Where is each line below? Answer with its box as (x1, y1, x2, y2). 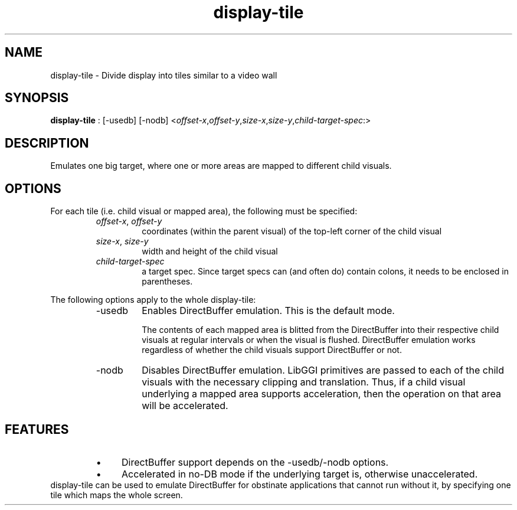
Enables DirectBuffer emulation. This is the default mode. (142, 305, 395, 317)
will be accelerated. (142, 400, 228, 412)
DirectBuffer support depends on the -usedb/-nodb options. (122, 456, 389, 468)
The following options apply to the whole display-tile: (50, 295, 256, 305)
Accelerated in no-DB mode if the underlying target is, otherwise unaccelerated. (122, 467, 478, 480)
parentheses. (142, 276, 193, 287)
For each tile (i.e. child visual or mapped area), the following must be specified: (50, 206, 358, 217)
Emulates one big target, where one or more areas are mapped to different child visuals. (50, 161, 392, 171)
